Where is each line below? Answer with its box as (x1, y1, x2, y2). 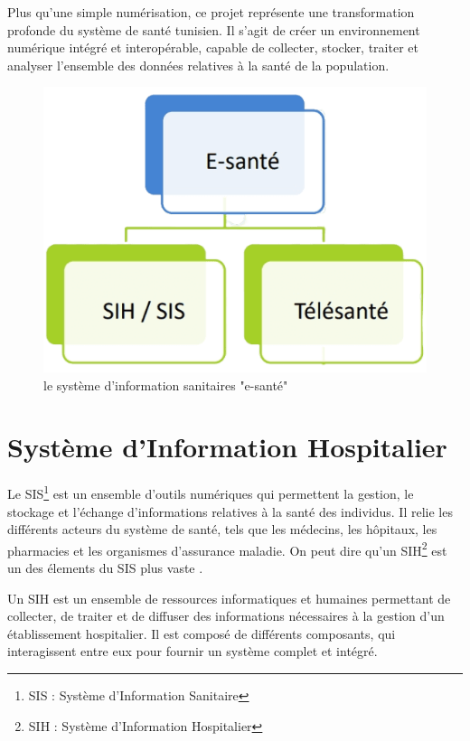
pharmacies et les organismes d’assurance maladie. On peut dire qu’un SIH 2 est (7, 538, 447, 559)
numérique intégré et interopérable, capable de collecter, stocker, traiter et (7, 38, 418, 57)
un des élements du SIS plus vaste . (7, 558, 203, 577)
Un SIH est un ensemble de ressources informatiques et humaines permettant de (7, 588, 451, 607)
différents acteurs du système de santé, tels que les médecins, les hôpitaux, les (7, 520, 437, 539)
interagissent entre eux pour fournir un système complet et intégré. (7, 642, 378, 661)
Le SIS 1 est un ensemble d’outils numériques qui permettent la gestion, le (7, 482, 414, 502)
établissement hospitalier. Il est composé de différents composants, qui (7, 624, 396, 643)
